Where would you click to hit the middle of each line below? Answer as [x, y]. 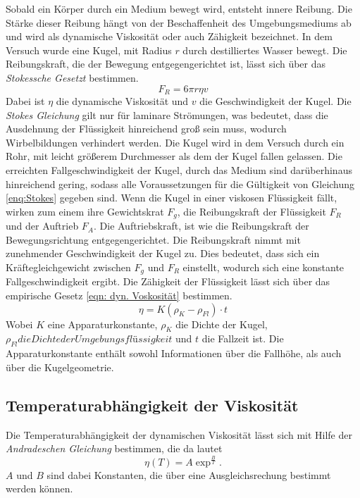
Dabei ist [25, 101]
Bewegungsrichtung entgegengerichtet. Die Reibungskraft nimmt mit [153, 239]
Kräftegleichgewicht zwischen [68, 267]
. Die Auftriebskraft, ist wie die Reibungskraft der [201, 226]
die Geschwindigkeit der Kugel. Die [275, 101]
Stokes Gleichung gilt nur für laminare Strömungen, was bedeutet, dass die [167, 114]
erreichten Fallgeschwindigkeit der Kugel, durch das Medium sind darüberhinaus [179, 169]
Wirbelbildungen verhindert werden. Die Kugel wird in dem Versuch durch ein [175, 142]
